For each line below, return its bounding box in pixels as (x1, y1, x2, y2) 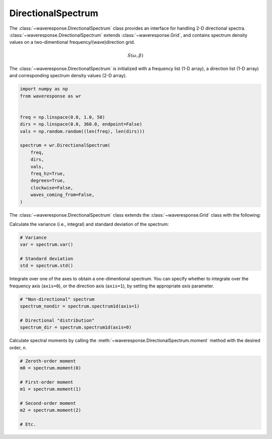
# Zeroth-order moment (20, 358, 76, 364)
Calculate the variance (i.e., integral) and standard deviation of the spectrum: (9, 221, 169, 227)
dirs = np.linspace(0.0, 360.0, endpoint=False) (20, 121, 143, 127)
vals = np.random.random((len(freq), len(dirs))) (20, 129, 145, 134)
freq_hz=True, (30, 170, 65, 176)
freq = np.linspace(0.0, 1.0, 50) (20, 114, 105, 120)
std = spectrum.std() (20, 263, 74, 269)
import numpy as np (20, 86, 68, 92)
